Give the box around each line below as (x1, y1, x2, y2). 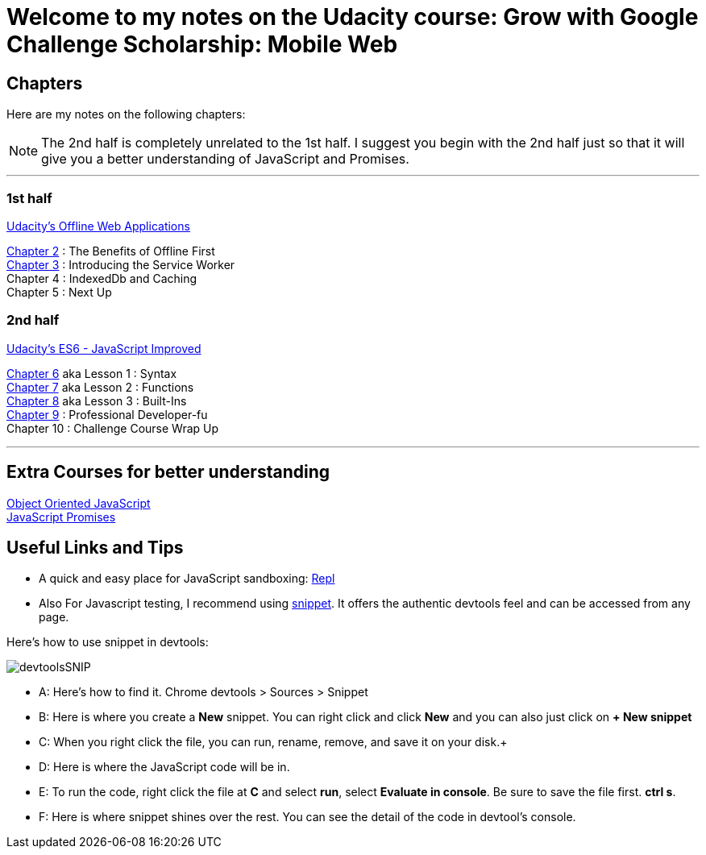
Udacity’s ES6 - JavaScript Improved (6, 341, 201, 355)
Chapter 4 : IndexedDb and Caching (6, 271, 197, 285)
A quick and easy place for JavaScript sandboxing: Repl (39, 571, 335, 586)
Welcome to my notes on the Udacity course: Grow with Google (6, 3, 699, 31)
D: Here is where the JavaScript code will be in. (39, 760, 290, 774)
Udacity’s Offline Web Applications (6, 218, 190, 233)
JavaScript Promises (6, 509, 116, 524)
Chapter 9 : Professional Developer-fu (6, 407, 208, 421)
